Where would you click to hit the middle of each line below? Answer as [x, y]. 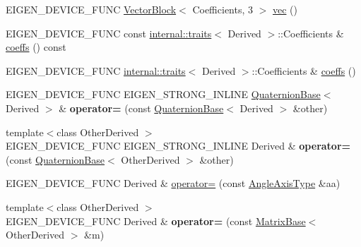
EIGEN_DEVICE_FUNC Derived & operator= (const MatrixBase [156, 221]
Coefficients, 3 [223, 9]
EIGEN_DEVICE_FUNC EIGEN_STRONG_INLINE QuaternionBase [163, 94]
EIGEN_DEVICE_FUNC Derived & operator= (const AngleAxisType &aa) [173, 183]
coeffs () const [36, 47]
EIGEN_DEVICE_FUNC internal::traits [96, 70]
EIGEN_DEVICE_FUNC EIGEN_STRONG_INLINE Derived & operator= [178, 146]
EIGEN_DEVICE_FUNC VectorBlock [91, 9]
